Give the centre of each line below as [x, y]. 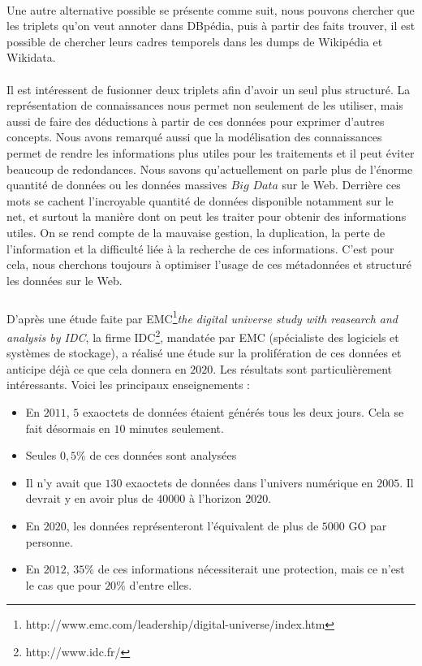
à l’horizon [215, 498]
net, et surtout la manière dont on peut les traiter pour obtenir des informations [207, 216]
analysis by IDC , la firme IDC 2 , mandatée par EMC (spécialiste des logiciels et [203, 335]
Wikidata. [31, 57]
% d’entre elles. [154, 584]
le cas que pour [63, 584]
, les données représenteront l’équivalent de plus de [192, 525]
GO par [368, 525]
